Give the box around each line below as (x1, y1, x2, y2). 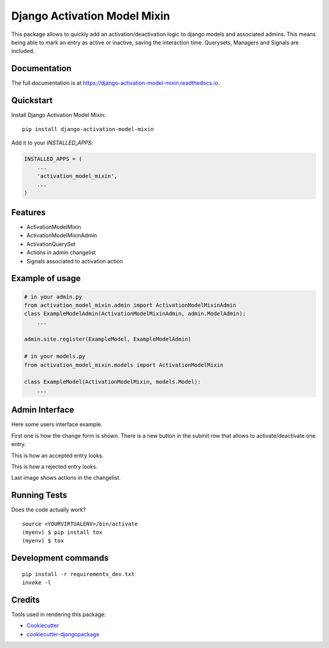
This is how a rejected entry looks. (11, 463, 97, 470)
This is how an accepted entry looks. (11, 452, 104, 459)
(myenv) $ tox (22, 537, 64, 544)
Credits (11, 594, 40, 605)
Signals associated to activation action (26, 257, 123, 265)
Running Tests (11, 490, 67, 500)
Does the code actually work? (11, 506, 87, 513)
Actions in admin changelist (26, 249, 96, 256)
